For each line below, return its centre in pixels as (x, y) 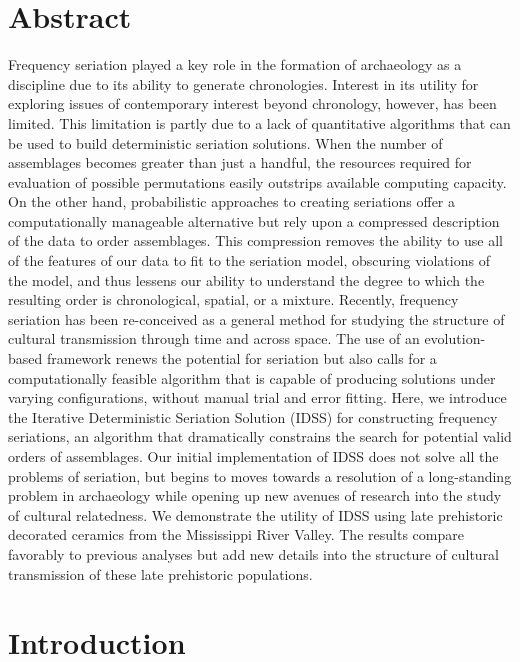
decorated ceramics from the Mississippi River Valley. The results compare (236, 534)
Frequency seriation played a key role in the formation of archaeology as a (235, 64)
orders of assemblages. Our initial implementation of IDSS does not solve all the (253, 456)
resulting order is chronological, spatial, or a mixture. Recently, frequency (233, 299)
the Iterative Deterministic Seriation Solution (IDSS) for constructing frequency (253, 416)
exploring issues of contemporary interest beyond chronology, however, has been (252, 103)
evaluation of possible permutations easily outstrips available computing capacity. (257, 181)
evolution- (455, 338)
